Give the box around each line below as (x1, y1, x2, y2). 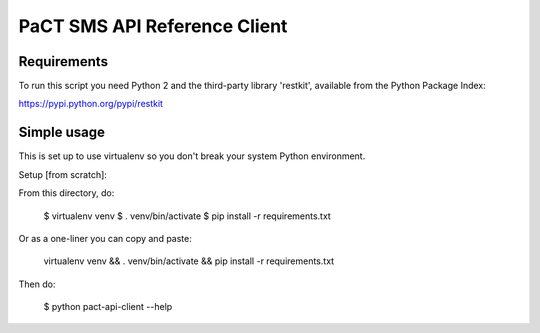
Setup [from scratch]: (18, 168, 107, 180)
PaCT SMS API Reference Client (18, 15, 288, 37)
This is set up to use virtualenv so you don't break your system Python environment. (18, 150, 366, 162)
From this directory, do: (18, 187, 115, 199)
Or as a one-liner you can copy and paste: (18, 232, 192, 244)
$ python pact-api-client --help (43, 301, 173, 313)
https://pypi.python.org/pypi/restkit (18, 98, 164, 110)
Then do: (18, 278, 56, 290)
